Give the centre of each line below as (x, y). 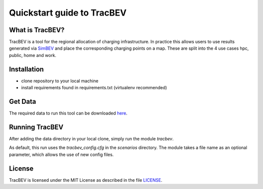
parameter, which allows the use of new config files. (61, 154)
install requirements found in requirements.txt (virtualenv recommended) (94, 88)
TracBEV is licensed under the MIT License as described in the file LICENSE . (86, 180)
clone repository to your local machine (60, 81)
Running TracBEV (36, 127)
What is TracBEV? (37, 30)
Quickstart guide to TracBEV (68, 13)
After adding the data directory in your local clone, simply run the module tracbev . (91, 138)
